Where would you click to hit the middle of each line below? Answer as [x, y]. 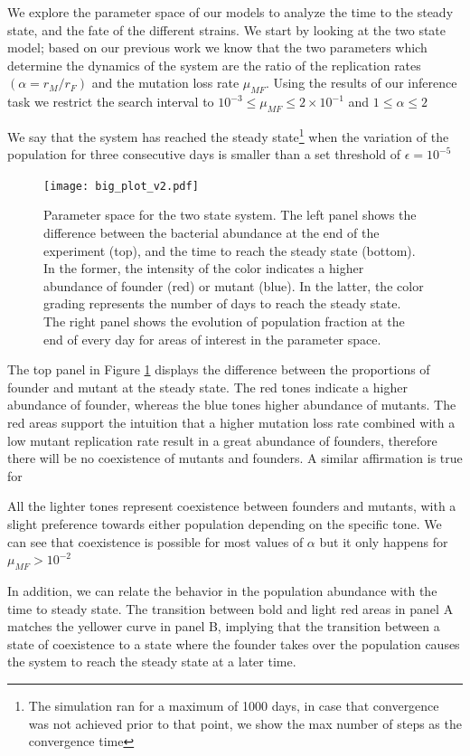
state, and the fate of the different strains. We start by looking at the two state [227, 29]
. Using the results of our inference [361, 83]
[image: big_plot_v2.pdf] [121, 186]
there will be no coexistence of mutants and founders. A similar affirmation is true [235, 458]
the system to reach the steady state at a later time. [152, 661]
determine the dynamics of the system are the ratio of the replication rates [214, 65]
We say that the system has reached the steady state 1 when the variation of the [228, 135]
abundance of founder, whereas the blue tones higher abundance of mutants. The [232, 405]
